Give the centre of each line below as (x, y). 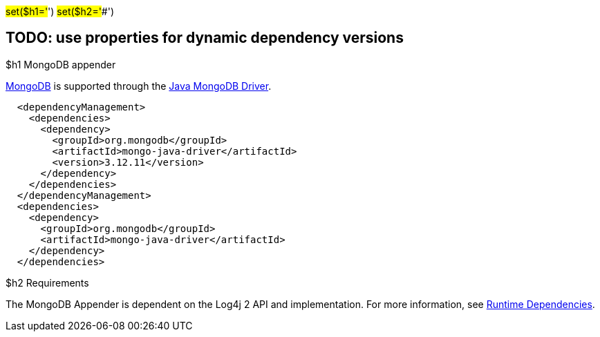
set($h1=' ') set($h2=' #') (60, 11)
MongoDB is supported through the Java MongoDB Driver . (139, 86)
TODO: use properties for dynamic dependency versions (205, 38)
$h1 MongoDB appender (61, 64)
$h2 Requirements (47, 282)
